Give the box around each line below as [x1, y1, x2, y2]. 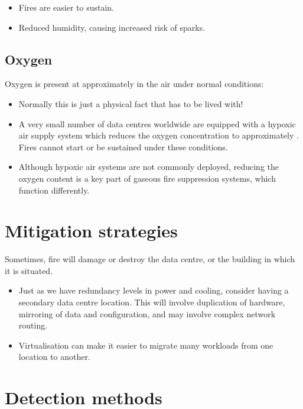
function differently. [18, 183, 90, 196]
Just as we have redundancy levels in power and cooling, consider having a [18, 284, 289, 297]
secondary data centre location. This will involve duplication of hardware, [18, 296, 285, 308]
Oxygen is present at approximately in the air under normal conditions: [5, 78, 264, 90]
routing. [18, 319, 48, 331]
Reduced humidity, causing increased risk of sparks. [18, 21, 206, 33]
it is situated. [5, 264, 53, 276]
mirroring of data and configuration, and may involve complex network [18, 307, 276, 320]
